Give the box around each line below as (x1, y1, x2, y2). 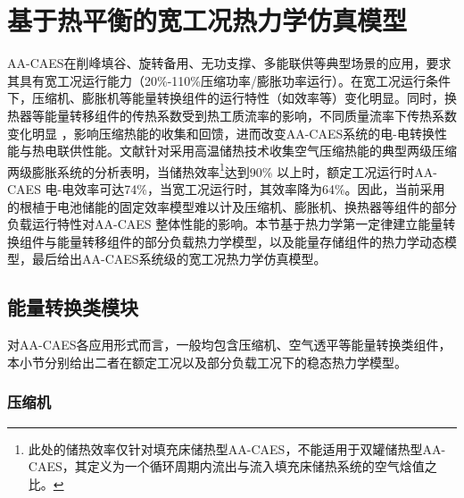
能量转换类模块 (7, 293, 138, 321)
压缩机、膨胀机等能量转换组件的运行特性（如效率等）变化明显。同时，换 (31, 89, 457, 107)
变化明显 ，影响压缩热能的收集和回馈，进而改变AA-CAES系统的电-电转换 (7, 123, 435, 142)
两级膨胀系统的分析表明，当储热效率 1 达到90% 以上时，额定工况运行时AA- (7, 159, 437, 181)
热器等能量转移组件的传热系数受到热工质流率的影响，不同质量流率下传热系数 (7, 106, 457, 124)
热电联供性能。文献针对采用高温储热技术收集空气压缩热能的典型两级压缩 (31, 141, 457, 160)
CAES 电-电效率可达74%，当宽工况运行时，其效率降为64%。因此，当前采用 (7, 179, 445, 198)
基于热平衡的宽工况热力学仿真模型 (7, 2, 408, 38)
